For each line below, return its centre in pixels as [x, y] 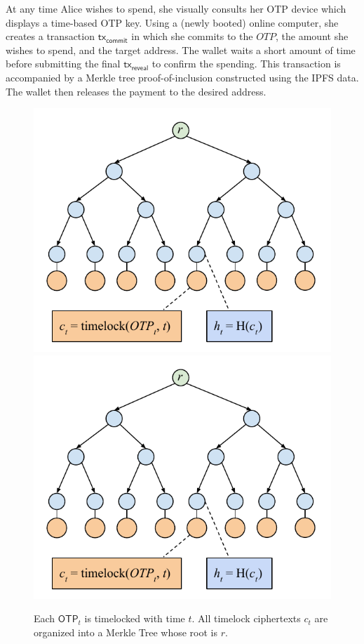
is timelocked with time [135, 618]
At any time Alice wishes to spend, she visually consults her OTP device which [176, 8]
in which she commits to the [192, 36]
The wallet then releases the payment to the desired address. [136, 91]
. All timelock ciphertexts [246, 618]
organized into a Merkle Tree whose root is [126, 632]
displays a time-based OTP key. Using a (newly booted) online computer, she [172, 22]
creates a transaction [50, 36]
